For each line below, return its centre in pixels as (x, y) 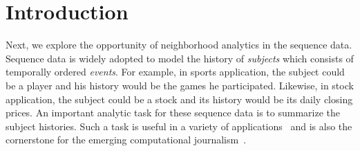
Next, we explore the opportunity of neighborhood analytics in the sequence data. (179, 45)
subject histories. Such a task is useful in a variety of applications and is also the (179, 126)
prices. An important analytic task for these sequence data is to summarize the (173, 113)
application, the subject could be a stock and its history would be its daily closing (179, 99)
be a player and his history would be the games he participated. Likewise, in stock (180, 85)
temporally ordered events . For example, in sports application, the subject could (175, 72)
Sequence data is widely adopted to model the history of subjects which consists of (180, 58)
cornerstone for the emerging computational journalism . (126, 140)
